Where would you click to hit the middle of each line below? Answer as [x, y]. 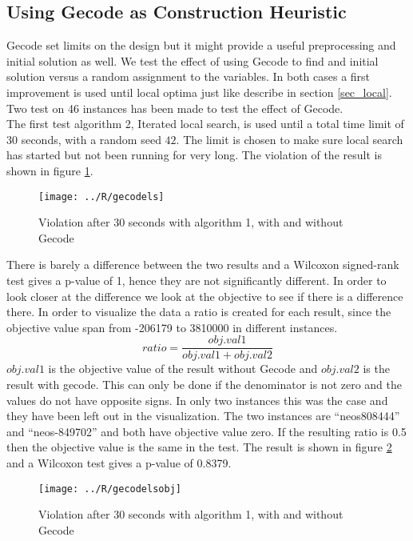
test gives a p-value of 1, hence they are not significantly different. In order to [197, 280]
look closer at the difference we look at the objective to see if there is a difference [205, 296]
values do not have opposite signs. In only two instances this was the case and [197, 400]
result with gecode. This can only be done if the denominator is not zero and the [205, 385]
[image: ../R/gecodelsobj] [110, 489]
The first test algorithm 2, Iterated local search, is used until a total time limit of [205, 124]
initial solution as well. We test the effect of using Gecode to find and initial [193, 60]
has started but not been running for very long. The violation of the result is [194, 155]
